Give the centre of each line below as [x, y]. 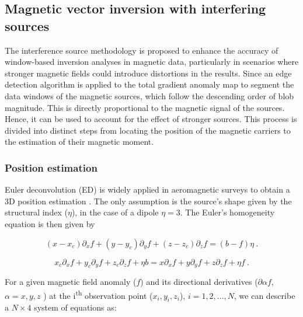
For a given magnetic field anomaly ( [71, 282]
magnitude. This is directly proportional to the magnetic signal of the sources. [145, 107]
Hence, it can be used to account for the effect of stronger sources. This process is [151, 119]
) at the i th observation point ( [98, 294]
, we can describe [265, 295]
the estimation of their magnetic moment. [79, 142]
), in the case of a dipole [115, 212]
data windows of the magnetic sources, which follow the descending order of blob [149, 95]
